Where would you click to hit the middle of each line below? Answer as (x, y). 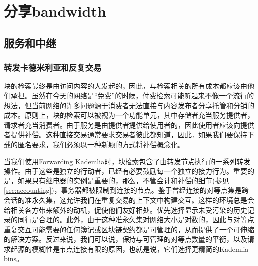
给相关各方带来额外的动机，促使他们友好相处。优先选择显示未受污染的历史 (126, 210)
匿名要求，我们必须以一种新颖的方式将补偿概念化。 (101, 144)
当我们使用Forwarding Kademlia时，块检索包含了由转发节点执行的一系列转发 (127, 161)
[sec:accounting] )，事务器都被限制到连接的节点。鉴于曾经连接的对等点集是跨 (126, 190)
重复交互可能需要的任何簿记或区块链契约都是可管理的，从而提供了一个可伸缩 (129, 229)
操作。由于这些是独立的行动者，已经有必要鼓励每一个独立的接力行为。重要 (126, 171)
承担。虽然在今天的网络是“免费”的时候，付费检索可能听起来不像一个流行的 (132, 95)
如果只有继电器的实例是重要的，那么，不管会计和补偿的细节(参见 (123, 180)
